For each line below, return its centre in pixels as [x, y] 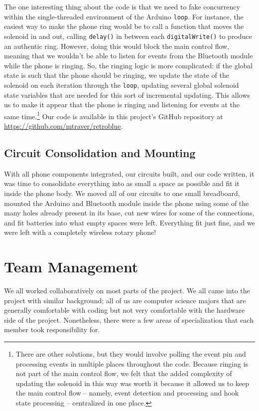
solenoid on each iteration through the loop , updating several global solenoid [122, 85]
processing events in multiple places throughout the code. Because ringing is [132, 363]
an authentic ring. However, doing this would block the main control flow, [117, 46]
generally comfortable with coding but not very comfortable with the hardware [125, 310]
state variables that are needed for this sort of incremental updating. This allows [127, 95]
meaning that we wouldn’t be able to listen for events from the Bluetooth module [129, 56]
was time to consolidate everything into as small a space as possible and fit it [122, 183]
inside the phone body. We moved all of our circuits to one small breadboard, [122, 193]
